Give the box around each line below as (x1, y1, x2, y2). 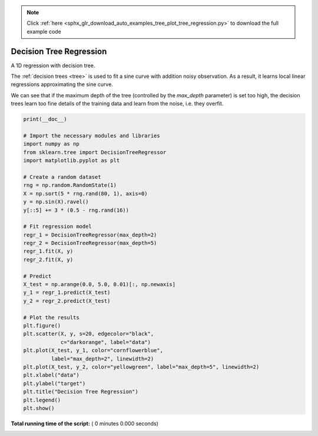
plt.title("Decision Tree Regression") (23, 388, 138, 395)
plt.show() (23, 405, 55, 411)
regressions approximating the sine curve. (11, 81, 113, 88)
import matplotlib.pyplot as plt (23, 157, 120, 164)
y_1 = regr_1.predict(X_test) (23, 289, 111, 296)
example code (26, 28, 61, 35)
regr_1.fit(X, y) (23, 248, 74, 255)
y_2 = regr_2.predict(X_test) (23, 297, 111, 304)
